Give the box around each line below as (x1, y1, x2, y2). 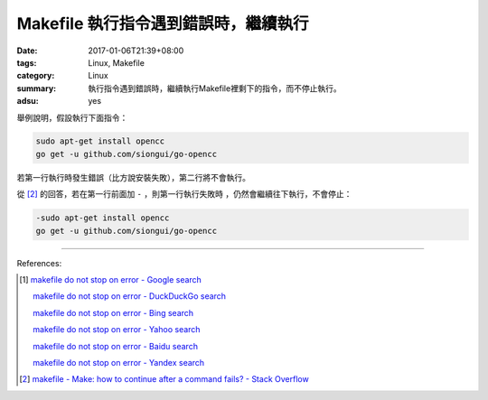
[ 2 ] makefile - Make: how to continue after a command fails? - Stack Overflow (19, 374, 309, 385)
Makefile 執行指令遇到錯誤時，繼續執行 (16, 14, 309, 33)
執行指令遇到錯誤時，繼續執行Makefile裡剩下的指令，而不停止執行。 (88, 82, 343, 94)
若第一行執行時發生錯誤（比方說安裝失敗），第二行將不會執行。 (16, 172, 250, 182)
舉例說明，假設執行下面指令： (16, 112, 128, 123)
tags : (16, 57, 37, 68)
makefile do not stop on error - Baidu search (33, 340, 199, 351)
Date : (16, 45, 38, 56)
